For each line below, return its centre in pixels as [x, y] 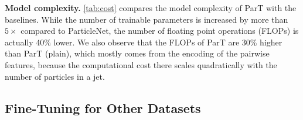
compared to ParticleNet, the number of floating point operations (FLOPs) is [160, 31]
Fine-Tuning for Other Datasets [103, 107]
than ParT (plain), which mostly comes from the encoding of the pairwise [137, 53]
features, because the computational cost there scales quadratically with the [141, 64]
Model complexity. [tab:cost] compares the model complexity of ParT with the [151, 8]
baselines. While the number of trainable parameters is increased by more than [147, 19]
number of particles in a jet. [55, 76]
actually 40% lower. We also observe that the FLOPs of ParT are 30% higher [144, 42]
